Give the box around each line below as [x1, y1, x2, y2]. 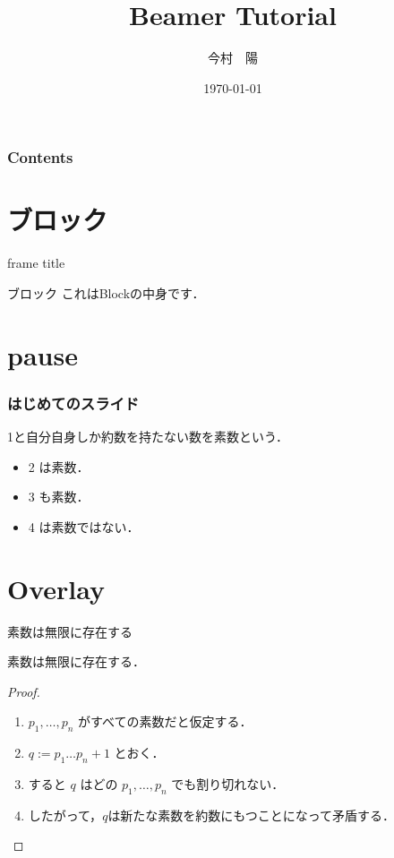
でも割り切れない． [171, 775, 285, 794]
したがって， [28, 805, 103, 824]
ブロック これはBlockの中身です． [7, 283, 205, 302]
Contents [7, 146, 73, 168]
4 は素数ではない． [28, 517, 140, 536]
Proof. [7, 682, 40, 700]
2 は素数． [28, 457, 90, 476]
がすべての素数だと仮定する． [78, 712, 253, 731]
